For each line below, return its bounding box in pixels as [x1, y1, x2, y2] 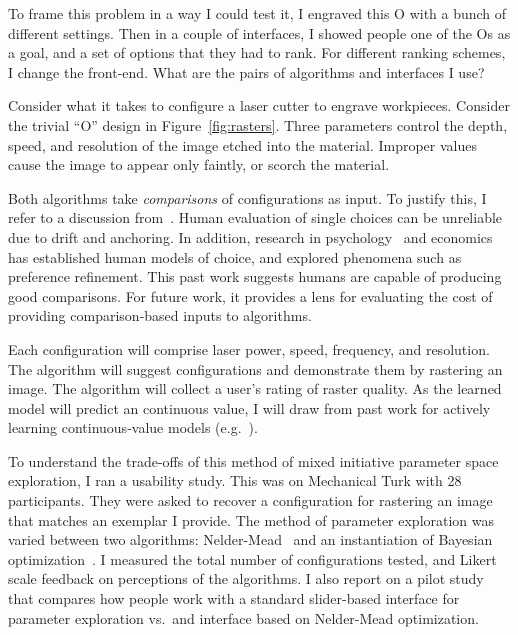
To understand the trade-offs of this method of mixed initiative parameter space [8, 450, 499, 471]
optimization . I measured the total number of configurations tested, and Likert [8, 548, 497, 569]
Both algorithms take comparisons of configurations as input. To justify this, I [8, 187, 487, 208]
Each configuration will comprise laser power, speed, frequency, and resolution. [8, 338, 490, 359]
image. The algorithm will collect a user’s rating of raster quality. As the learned [8, 378, 502, 399]
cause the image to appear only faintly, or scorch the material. [8, 154, 390, 175]
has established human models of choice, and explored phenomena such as [8, 246, 462, 267]
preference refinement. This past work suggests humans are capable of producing [8, 266, 502, 287]
